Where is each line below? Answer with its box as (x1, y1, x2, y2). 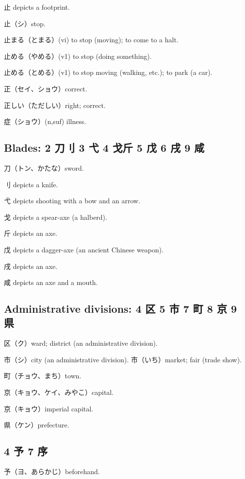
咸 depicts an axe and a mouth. (4, 277, 98, 287)
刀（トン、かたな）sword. (4, 162, 84, 173)
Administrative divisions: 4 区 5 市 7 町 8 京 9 (4, 301, 237, 316)
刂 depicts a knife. (4, 179, 58, 189)
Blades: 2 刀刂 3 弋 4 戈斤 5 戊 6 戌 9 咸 (4, 140, 205, 155)
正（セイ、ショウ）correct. (4, 83, 87, 93)
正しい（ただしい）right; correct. (4, 100, 106, 110)
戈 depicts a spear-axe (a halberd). (4, 212, 107, 222)
